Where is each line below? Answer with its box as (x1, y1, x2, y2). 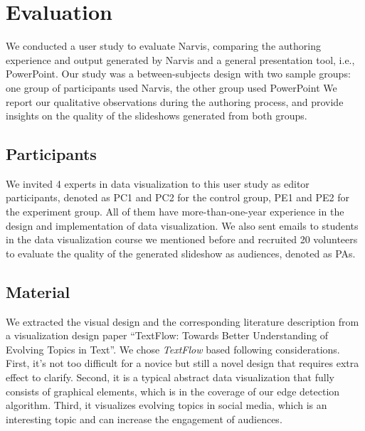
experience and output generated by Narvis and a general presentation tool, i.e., (6, 52, 355, 67)
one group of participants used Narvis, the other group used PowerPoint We (6, 80, 337, 95)
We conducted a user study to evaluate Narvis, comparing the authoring (6, 38, 321, 53)
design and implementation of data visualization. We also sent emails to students (6, 218, 359, 233)
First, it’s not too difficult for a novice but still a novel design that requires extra (6, 356, 359, 371)
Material (6, 280, 70, 302)
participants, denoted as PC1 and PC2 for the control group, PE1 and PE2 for (6, 190, 350, 205)
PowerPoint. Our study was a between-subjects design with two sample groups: (6, 66, 351, 81)
